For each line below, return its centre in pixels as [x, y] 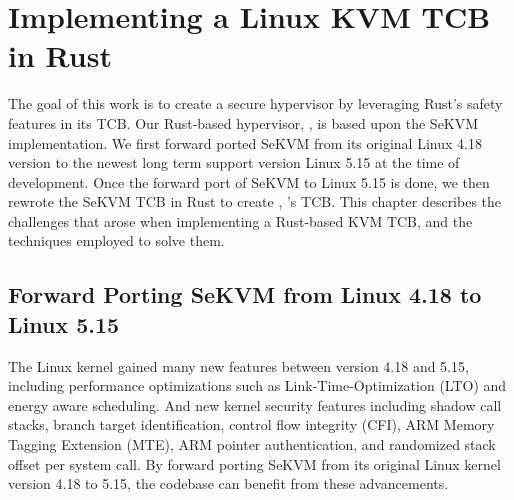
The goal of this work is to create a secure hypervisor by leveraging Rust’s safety [255, 103]
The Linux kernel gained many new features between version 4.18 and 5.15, [238, 365]
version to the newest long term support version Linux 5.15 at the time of [234, 162]
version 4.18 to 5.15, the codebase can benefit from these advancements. [228, 483]
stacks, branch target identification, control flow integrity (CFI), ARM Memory [251, 424]
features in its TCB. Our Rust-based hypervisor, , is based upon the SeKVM [243, 122]
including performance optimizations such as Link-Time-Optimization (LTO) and [257, 385]
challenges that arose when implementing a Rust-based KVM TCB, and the [240, 220]
